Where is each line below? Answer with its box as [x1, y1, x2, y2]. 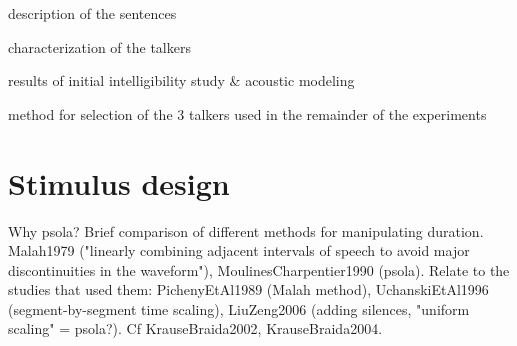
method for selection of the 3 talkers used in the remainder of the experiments [8, 103, 487, 124]
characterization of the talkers [8, 36, 191, 57]
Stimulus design [8, 162, 230, 203]
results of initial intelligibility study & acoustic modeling [8, 70, 355, 91]
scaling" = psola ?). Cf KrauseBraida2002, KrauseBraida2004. [8, 318, 383, 339]
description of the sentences [8, 3, 177, 23]
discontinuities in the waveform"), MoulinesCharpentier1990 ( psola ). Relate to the [8, 259, 510, 280]
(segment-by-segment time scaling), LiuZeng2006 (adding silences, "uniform [8, 298, 470, 319]
